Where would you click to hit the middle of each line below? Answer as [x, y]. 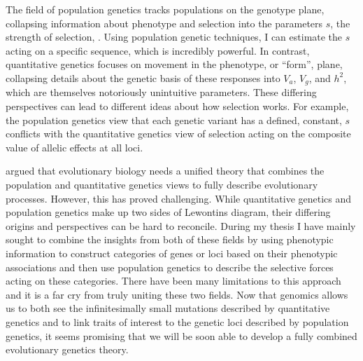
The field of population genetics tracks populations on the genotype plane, [165, 9]
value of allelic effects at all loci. [74, 147]
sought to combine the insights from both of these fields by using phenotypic [170, 239]
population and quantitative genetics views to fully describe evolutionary [162, 184]
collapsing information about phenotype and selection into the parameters [164, 23]
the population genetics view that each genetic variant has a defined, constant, [174, 120]
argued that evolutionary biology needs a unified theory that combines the [165, 171]
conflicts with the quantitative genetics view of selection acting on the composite [178, 134]
